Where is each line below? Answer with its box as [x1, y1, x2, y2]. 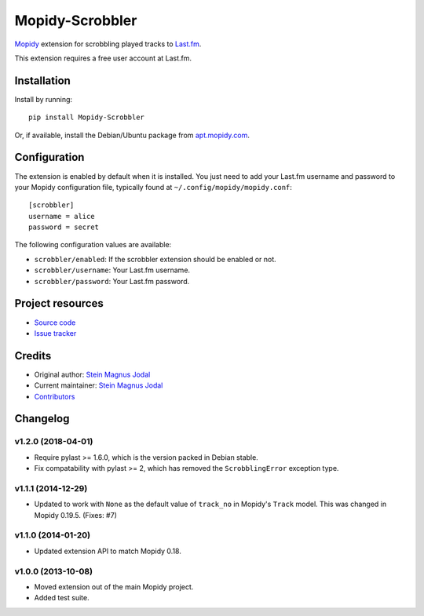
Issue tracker [34, 328, 77, 337]
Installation [14, 74, 71, 87]
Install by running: [14, 94, 73, 104]
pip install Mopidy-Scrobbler [28, 113, 145, 122]
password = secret [28, 223, 100, 231]
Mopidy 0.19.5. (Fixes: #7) [34, 510, 118, 519]
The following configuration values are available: [14, 240, 172, 250]
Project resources [14, 297, 104, 310]
